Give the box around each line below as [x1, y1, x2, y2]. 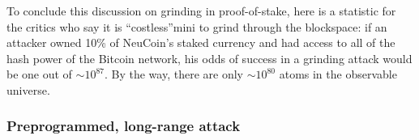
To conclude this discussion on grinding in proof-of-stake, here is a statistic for [6, 2, 396, 19]
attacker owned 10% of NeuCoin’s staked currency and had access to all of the [6, 34, 395, 51]
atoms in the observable [279, 66, 397, 83]
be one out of [6, 66, 72, 83]
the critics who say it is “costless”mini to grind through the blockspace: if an [6, 18, 387, 35]
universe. [6, 81, 50, 98]
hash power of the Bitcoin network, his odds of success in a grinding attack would [6, 49, 413, 66]
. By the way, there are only [104, 66, 243, 83]
